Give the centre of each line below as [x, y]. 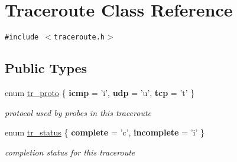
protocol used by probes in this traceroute [78, 112]
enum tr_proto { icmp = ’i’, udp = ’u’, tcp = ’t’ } [100, 92]
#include [22, 37]
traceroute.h [79, 37]
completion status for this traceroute [70, 152]
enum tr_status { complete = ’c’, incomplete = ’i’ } [105, 132]
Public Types [46, 68]
